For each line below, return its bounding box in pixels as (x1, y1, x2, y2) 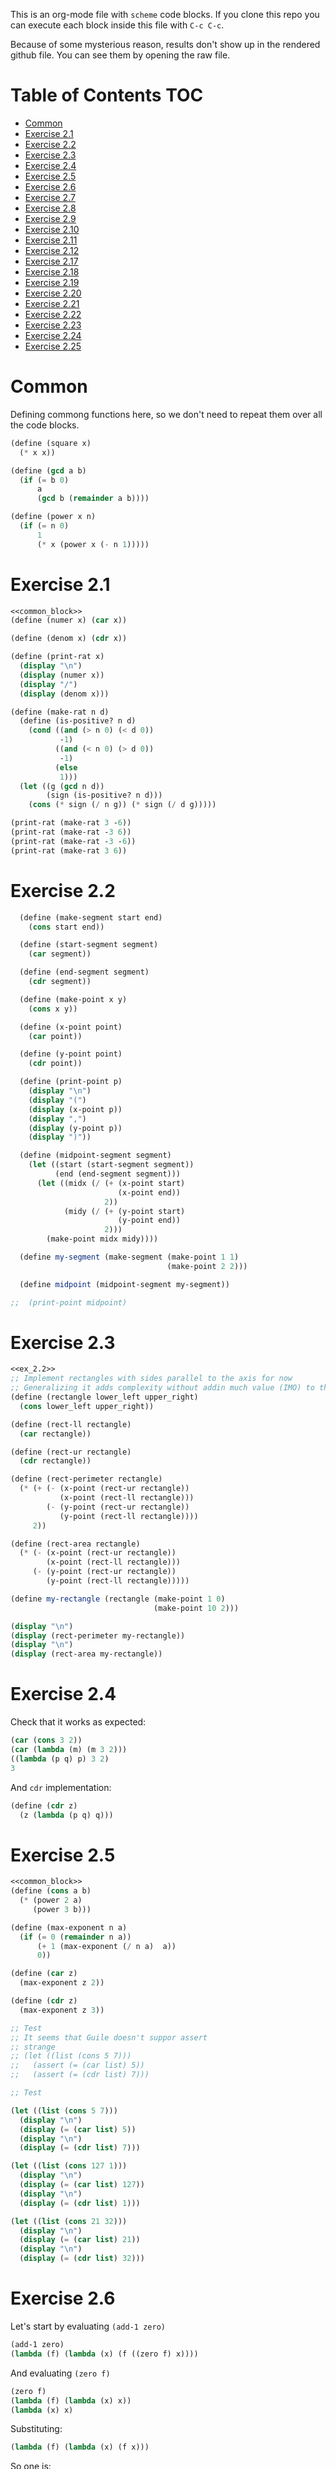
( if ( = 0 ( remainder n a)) (19, 1932, 132, 1942)
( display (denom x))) (19, 689, 110, 699)
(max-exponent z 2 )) (19, 1978, 105, 1988)
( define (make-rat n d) (10, 707, 110, 717)
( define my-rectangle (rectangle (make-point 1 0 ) (10, 1594, 226, 1604)
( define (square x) (10, 438, 92, 448)
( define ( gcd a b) (10, 465, 87, 476)
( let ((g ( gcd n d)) (19, 781, 105, 791)
